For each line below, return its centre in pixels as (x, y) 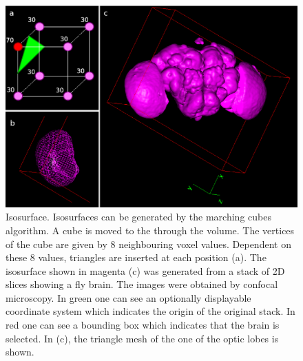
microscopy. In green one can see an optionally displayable (128, 297)
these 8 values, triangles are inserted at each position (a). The (136, 257)
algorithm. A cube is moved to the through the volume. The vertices (150, 230)
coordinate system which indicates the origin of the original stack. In (150, 311)
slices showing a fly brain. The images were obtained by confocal (142, 284)
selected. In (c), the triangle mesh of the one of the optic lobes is (142, 338)
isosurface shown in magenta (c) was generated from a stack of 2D (145, 270)
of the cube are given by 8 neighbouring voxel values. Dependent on (148, 244)
